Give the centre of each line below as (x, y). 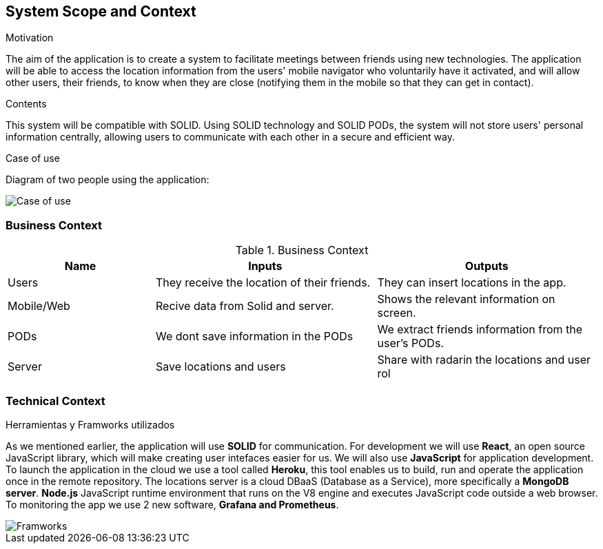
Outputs (487, 266)
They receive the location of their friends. (263, 283)
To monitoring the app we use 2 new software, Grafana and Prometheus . (172, 504)
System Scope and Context (101, 11)
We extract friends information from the (480, 330)
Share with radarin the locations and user (484, 360)
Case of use (33, 158)
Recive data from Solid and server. (245, 306)
